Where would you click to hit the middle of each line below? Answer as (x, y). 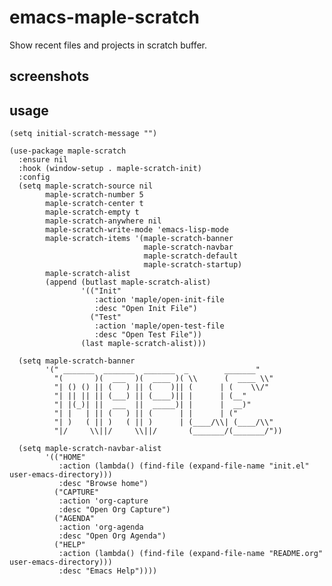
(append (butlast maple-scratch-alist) (128, 282)
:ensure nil (43, 160)
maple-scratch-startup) (193, 265)
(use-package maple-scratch (68, 151)
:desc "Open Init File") (146, 309)
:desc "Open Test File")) (148, 335)
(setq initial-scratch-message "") (83, 134)
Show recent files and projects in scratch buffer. (108, 45)
